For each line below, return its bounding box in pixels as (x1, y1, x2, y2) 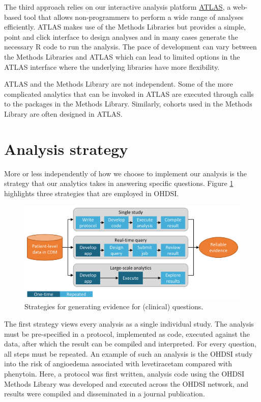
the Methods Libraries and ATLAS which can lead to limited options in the (4, 51, 240, 62)
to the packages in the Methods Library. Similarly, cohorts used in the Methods (4, 98, 252, 109)
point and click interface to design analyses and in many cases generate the (4, 31, 238, 42)
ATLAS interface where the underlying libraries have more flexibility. (4, 61, 220, 72)
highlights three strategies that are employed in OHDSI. (4, 187, 179, 198)
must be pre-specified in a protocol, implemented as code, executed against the (4, 328, 250, 339)
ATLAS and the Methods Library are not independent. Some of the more (4, 78, 233, 89)
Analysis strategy (4, 138, 128, 159)
